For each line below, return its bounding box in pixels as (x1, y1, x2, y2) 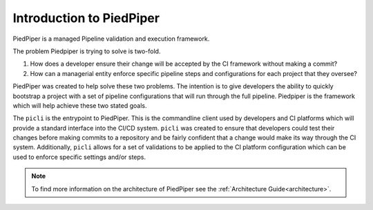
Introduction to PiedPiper (12, 10, 160, 26)
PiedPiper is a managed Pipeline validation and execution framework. (12, 35, 210, 43)
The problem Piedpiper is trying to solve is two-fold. (12, 47, 161, 55)
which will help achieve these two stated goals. (12, 101, 147, 110)
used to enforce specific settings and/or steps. (12, 153, 146, 161)
